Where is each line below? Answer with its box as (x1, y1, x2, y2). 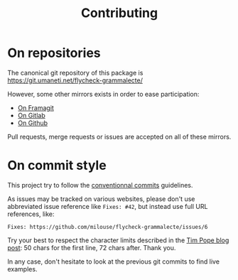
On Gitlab (17, 111, 45, 119)
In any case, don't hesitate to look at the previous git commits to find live (7, 257, 220, 266)
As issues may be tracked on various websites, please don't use (7, 194, 195, 203)
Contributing (80, 5, 158, 21)
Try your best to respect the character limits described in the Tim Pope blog (7, 236, 229, 244)
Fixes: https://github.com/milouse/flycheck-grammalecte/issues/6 (7, 223, 208, 230)
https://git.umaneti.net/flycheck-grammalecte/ (7, 76, 144, 85)
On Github (17, 119, 48, 127)
